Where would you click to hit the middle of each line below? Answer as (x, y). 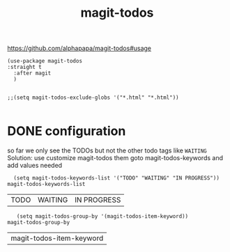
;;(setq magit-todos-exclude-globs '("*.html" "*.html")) (93, 98)
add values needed (35, 166)
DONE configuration (67, 131)
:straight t (24, 68)
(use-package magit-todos (45, 61)
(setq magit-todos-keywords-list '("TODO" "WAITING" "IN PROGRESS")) (116, 178)
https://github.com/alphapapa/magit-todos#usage (79, 48)
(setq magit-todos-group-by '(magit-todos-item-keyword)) (102, 216)
